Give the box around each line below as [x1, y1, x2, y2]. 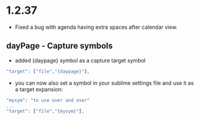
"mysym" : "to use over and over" [6, 97, 90, 103]
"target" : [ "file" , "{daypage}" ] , [6, 68, 90, 74]
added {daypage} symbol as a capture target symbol [14, 56, 146, 64]
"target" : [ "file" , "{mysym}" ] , [6, 109, 85, 115]
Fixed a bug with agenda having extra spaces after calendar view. [14, 23, 178, 31]
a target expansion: [14, 85, 63, 93]
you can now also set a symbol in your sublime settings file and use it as [14, 79, 194, 86]
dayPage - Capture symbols [6, 41, 113, 51]
